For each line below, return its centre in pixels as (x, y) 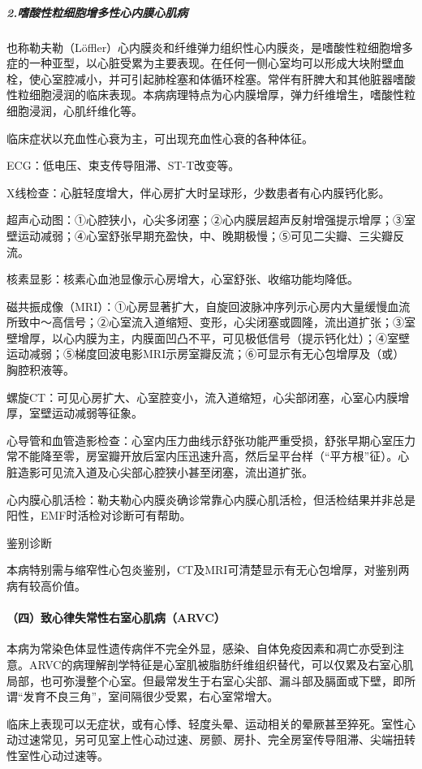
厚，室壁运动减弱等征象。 (75, 413)
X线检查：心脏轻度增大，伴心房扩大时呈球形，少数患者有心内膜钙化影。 (198, 192)
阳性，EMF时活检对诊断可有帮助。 (99, 515)
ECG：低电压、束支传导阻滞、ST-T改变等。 (123, 165)
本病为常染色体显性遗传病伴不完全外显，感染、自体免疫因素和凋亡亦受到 (200, 648)
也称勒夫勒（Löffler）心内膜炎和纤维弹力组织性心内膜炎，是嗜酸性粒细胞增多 (210, 47)
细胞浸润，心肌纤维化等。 (75, 110)
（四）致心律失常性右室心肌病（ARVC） (116, 618)
